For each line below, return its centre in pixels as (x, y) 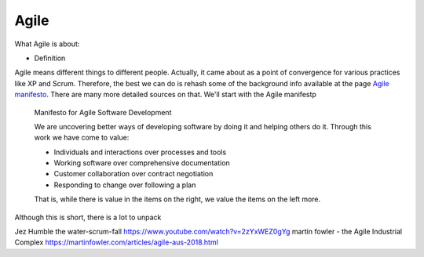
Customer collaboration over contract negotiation (133, 174)
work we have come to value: (82, 138)
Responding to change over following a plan (125, 185)
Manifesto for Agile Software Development (103, 112)
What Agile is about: (47, 44)
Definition (50, 58)
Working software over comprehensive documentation (142, 163)
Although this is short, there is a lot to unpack (88, 217)
